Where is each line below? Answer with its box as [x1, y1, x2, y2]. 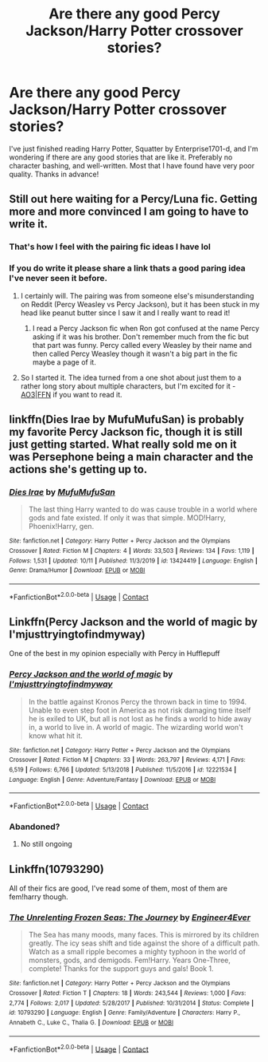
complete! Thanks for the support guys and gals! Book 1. [28, 964, 214, 973]
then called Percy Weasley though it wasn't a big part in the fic [32, 349, 238, 358]
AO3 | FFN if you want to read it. [20, 389, 122, 399]
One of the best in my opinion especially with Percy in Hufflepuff [9, 649, 221, 658]
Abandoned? [9, 821, 60, 832]
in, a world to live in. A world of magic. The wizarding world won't [28, 722, 243, 732]
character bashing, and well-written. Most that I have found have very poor [9, 160, 255, 170]
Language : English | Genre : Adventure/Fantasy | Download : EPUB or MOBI [9, 776, 216, 784]
